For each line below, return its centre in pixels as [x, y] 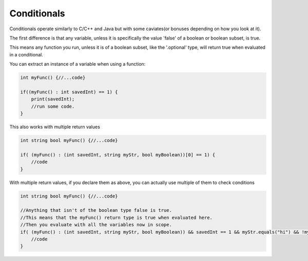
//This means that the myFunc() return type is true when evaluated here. [117, 217]
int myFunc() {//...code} [53, 78]
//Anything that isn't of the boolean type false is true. [96, 210]
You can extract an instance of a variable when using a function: [78, 64]
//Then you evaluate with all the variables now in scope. [96, 225]
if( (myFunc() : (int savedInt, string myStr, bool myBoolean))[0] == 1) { [118, 155]
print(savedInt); [53, 99]
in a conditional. [26, 54]
